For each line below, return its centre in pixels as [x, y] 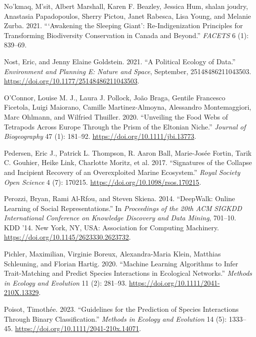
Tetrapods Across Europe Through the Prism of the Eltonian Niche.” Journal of [125, 126]
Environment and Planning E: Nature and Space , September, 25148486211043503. [128, 71]
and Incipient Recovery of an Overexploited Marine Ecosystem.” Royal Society [122, 172]
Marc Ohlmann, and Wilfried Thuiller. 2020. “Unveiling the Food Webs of [116, 116]
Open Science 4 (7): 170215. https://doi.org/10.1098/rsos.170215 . [103, 182]
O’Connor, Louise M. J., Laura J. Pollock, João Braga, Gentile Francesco [115, 97]
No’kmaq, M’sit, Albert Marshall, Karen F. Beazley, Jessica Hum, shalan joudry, [126, 6]
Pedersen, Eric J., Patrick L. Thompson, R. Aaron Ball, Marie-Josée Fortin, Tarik [128, 152]
